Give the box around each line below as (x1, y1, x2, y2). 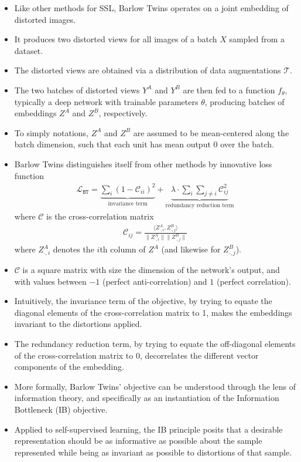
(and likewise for (161, 243, 221, 255)
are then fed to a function (183, 83, 275, 96)
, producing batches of (204, 95, 285, 107)
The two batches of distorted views (14, 83, 140, 96)
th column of (100, 243, 146, 255)
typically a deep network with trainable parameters (14, 95, 199, 107)
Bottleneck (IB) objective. (14, 403, 108, 415)
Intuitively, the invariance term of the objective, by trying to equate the (14, 295, 272, 307)
